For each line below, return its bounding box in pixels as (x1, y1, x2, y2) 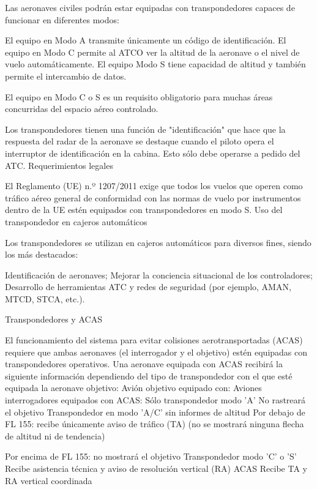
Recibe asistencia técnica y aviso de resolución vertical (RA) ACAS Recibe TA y (5, 462, 308, 474)
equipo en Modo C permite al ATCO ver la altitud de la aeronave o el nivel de (5, 45, 300, 58)
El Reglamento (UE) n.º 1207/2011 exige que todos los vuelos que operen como (5, 179, 303, 192)
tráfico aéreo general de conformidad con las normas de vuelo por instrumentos (5, 191, 301, 204)
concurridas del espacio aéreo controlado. (5, 102, 158, 115)
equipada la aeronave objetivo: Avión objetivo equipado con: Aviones (5, 381, 262, 394)
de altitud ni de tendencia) (5, 429, 105, 442)
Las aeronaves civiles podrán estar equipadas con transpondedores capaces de (5, 1, 295, 13)
